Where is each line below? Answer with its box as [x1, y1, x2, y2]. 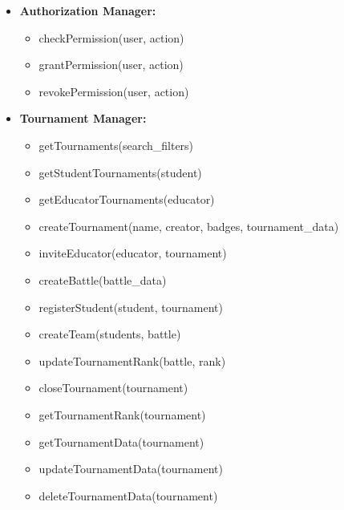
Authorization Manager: [19, 2, 156, 18]
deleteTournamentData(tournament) [38, 487, 218, 504]
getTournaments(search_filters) [38, 136, 194, 153]
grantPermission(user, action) [38, 56, 184, 73]
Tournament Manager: [19, 110, 147, 127]
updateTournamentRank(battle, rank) [38, 352, 226, 369]
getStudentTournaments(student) [38, 164, 202, 180]
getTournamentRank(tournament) [38, 406, 206, 423]
